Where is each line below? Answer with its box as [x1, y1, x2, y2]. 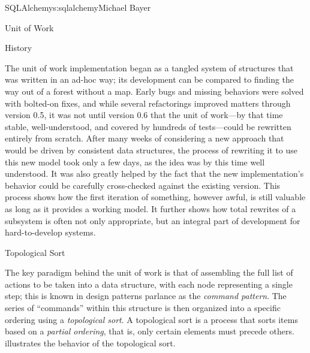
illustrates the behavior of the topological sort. [5, 336, 176, 349]
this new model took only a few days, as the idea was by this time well [5, 155, 265, 168]
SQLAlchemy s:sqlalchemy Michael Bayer [5, 1, 151, 13]
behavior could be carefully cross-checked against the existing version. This [5, 179, 281, 191]
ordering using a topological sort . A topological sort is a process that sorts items [5, 313, 298, 325]
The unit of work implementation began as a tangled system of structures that [5, 61, 294, 74]
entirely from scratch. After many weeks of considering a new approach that [5, 132, 284, 144]
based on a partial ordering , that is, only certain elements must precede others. [5, 325, 294, 337]
